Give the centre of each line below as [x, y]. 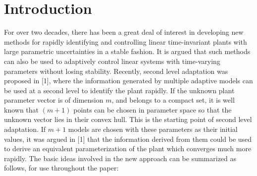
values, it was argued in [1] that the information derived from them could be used [128, 139]
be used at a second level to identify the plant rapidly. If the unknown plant [119, 90]
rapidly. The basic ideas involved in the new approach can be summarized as [120, 158]
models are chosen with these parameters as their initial [153, 129]
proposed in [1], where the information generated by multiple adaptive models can [128, 81]
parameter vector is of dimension [54, 100]
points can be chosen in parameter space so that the [153, 109]
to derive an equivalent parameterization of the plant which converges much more [128, 148]
